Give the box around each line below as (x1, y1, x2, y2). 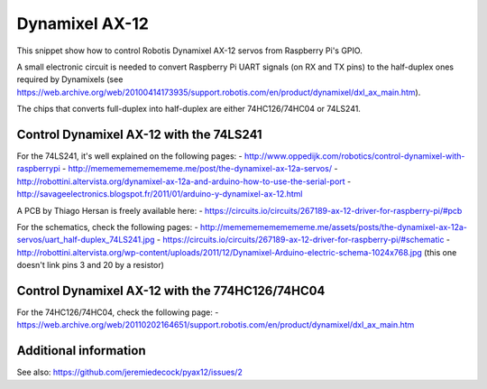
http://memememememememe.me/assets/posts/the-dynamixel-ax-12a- (199, 221, 468, 232)
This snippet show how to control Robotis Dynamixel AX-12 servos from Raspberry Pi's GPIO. (16, 45, 363, 56)
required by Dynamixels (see (16, 74, 124, 85)
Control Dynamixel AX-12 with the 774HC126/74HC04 (16, 282, 326, 298)
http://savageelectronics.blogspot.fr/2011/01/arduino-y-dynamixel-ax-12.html (16, 189, 303, 199)
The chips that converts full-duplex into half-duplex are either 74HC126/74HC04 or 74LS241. (16, 104, 361, 115)
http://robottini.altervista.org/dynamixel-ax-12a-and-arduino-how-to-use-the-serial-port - (16, 176, 352, 187)
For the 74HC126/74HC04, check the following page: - (16, 307, 219, 318)
